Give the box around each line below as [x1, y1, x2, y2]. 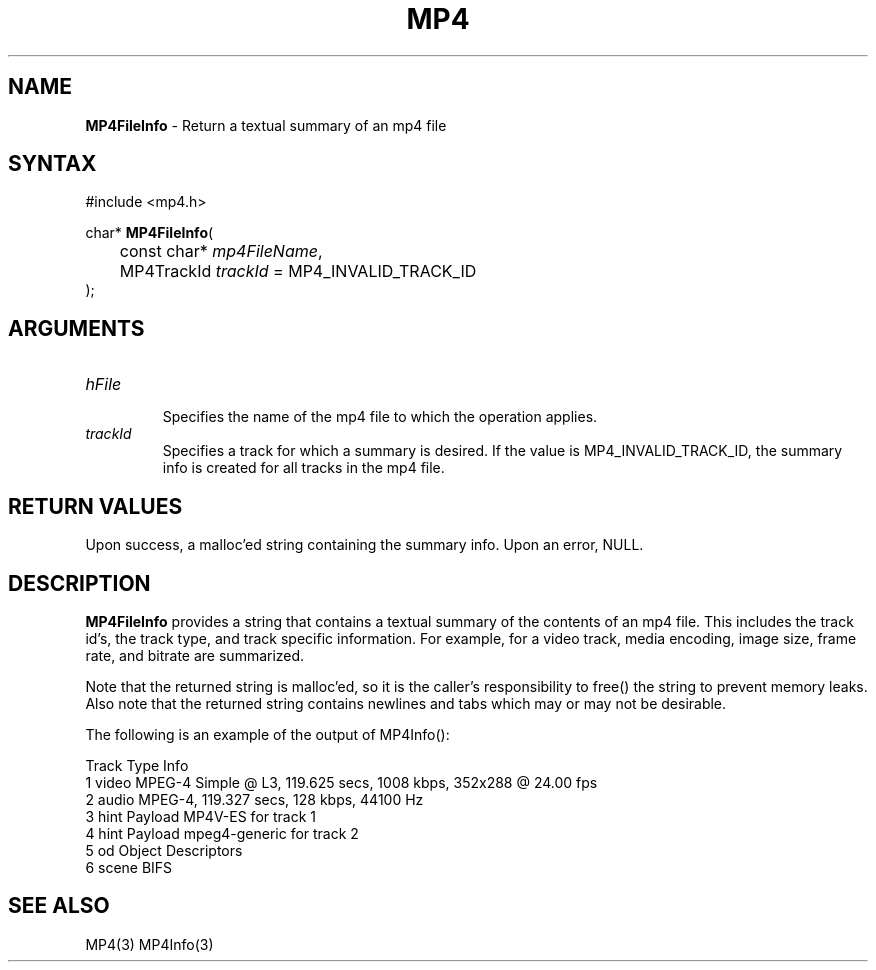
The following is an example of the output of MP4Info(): [85, 725, 450, 743]
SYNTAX [8, 151, 97, 177]
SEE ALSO [8, 893, 110, 919]
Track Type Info [85, 756, 189, 774]
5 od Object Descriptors [85, 841, 243, 859]
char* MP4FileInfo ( [85, 224, 214, 242]
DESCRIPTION [8, 570, 151, 596]
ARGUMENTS [8, 315, 145, 341]
